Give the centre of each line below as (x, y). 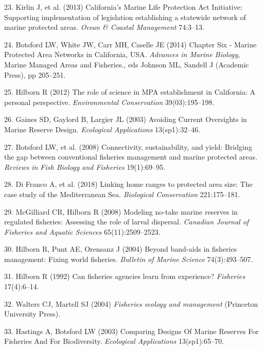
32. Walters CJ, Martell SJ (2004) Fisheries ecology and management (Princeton (131, 303)
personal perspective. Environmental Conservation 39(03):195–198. (109, 102)
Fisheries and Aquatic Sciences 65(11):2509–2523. (82, 231)
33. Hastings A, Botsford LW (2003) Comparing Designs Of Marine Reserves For (131, 331)
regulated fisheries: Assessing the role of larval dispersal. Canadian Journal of (127, 222)
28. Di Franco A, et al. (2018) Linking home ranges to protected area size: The (128, 184)
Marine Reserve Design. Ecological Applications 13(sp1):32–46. (102, 129)
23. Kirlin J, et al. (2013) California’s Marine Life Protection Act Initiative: (123, 7)
